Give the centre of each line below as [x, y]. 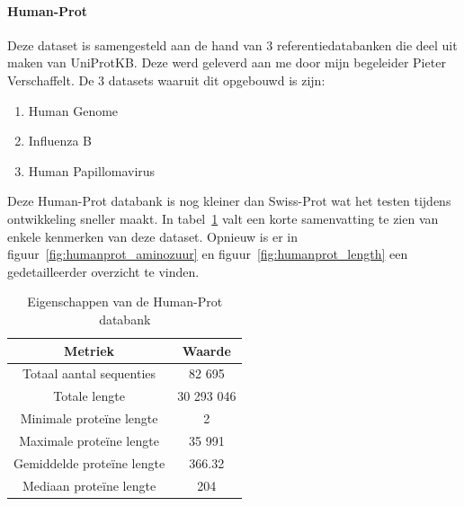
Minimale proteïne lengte [89, 418]
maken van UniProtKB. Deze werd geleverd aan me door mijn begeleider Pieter [227, 62]
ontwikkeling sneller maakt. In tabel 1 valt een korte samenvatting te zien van [223, 218]
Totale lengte [89, 396]
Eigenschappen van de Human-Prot [125, 302]
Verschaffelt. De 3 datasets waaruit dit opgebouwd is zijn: [166, 80]
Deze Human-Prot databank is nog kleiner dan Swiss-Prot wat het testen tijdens [229, 201]
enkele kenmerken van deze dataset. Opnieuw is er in [152, 236]
